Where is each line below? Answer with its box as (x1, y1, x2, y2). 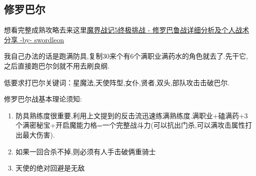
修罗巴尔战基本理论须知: (4, 94, 82, 104)
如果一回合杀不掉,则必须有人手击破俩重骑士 (15, 146, 156, 156)
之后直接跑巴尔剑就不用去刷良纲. (4, 60, 110, 70)
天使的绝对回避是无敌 (15, 163, 85, 173)
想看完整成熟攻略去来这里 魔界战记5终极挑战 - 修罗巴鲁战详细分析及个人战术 (4, 25, 249, 35)
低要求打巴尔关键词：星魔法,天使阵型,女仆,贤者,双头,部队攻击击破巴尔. (4, 77, 230, 87)
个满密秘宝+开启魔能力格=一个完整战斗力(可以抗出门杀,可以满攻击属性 (15, 120, 245, 130)
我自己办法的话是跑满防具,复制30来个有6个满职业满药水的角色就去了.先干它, (4, 51, 248, 61)
